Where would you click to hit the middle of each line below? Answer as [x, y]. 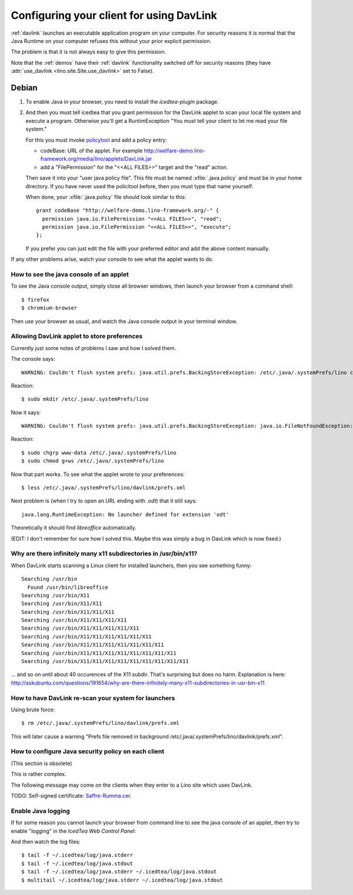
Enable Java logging [40, 811]
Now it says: [26, 412]
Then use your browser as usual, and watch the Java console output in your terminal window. [124, 321]
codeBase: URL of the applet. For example [91, 151]
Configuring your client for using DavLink [114, 15]
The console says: [33, 359]
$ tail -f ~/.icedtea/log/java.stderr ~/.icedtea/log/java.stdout [119, 872]
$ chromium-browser [49, 308]
